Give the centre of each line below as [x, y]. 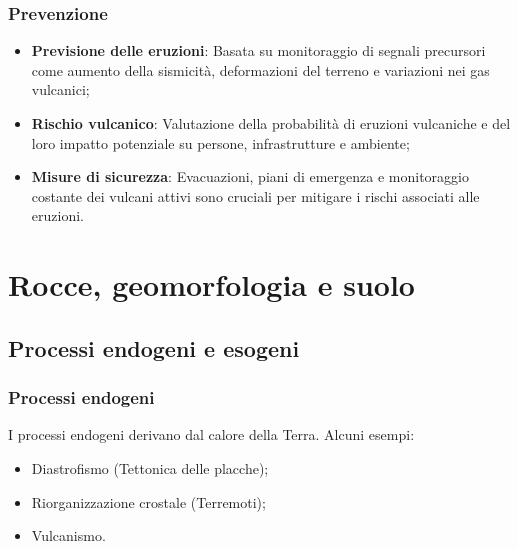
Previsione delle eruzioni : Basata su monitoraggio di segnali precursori [258, 50]
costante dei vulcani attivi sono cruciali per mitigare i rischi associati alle [255, 195]
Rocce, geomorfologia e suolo [211, 284]
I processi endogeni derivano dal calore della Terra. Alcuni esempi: [211, 434]
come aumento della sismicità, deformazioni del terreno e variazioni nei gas [260, 69]
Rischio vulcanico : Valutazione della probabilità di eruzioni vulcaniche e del [271, 123]
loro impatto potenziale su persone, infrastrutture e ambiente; [220, 142]
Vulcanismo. [68, 535]
